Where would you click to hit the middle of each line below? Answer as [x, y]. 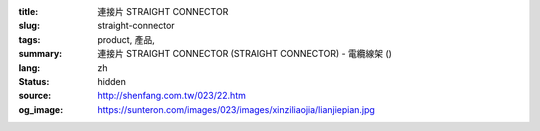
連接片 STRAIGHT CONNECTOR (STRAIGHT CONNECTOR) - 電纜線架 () [244, 54]
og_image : [41, 109]
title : [28, 11]
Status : [34, 81]
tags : [29, 39]
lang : [29, 67]
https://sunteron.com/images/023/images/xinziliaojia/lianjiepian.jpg [236, 109]
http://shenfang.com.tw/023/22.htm [172, 96]
